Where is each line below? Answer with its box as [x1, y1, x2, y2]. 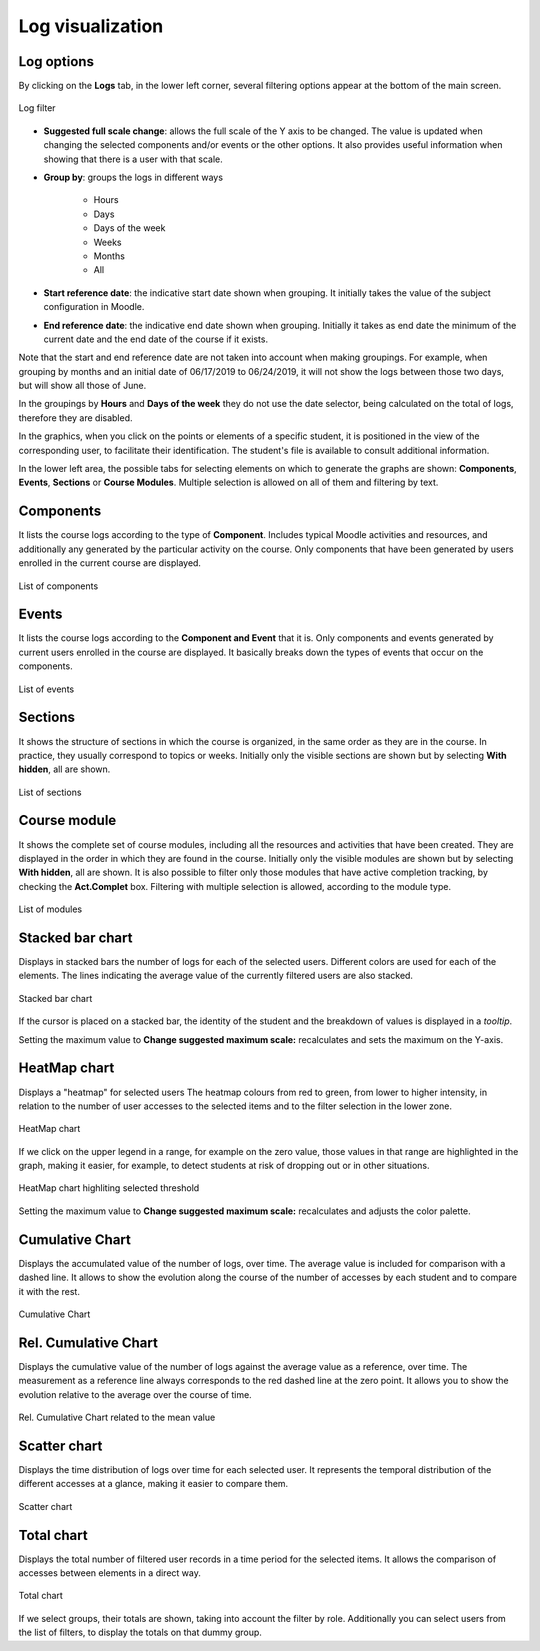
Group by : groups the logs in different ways [43, 171, 224, 184]
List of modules [18, 903, 83, 915]
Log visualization [18, 15, 164, 37]
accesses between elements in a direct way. [18, 1567, 202, 1579]
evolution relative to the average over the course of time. [18, 1388, 252, 1400]
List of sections [18, 786, 82, 798]
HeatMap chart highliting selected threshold [18, 1182, 200, 1194]
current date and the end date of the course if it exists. [43, 333, 269, 345]
